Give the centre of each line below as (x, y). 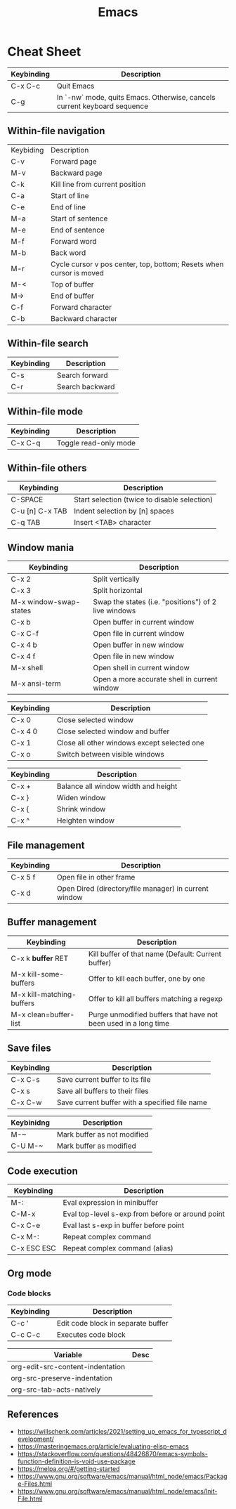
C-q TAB (26, 523)
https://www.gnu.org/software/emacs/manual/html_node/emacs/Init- (117, 1491)
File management (46, 845)
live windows (114, 610)
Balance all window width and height (117, 786)
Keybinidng (31, 1123)
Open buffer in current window (144, 622)
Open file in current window (139, 633)
